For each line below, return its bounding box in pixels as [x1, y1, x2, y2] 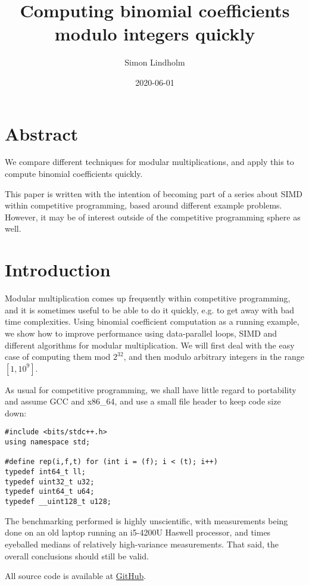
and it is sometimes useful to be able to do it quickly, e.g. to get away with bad [5, 303, 294, 316]
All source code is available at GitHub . [5, 570, 146, 582]
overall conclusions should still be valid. [5, 549, 149, 562]
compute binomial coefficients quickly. [5, 167, 143, 180]
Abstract [5, 121, 79, 145]
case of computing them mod [5, 350, 111, 363]
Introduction [5, 257, 111, 282]
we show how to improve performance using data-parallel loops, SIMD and [5, 326, 277, 339]
